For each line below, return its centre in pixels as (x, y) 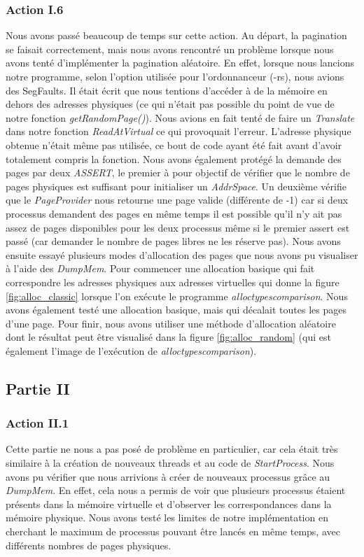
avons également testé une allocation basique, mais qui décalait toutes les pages (176, 310)
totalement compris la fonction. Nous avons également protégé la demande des (174, 158)
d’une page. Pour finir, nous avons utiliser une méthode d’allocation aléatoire (171, 323)
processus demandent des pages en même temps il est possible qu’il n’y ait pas (174, 213)
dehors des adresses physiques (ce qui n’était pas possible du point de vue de (170, 104)
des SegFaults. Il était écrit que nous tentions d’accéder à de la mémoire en (167, 90)
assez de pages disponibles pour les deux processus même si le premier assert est (178, 227)
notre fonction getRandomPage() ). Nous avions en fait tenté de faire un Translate (180, 117)
